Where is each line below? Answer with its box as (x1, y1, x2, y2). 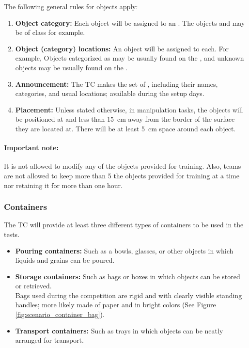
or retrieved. (15, 281, 52, 291)
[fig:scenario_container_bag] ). (15, 309, 105, 319)
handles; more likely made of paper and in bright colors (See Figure (15, 300, 216, 310)
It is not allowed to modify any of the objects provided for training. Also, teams (4, 161, 241, 171)
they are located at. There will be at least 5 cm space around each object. (15, 123, 236, 133)
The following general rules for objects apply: (4, 1, 138, 11)
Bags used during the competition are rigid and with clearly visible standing (15, 290, 242, 300)
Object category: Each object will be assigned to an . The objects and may (15, 17, 245, 28)
